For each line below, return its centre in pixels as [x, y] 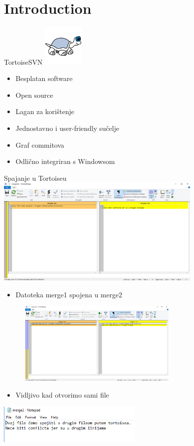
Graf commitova [40, 144]
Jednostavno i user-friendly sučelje [67, 128]
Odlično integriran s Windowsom [65, 161]
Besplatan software [44, 78]
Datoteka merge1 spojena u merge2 [69, 294]
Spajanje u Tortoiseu [35, 178]
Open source [34, 95]
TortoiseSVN [23, 61]
